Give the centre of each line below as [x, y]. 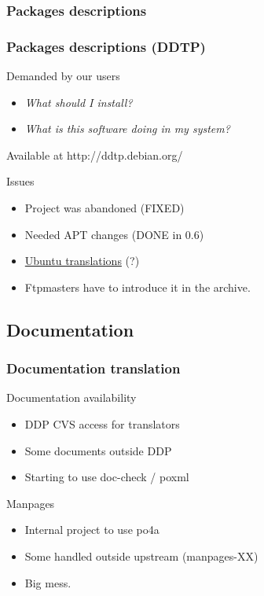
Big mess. [48, 582]
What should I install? [79, 102]
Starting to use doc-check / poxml [107, 477]
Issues [20, 181]
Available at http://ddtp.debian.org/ [95, 155]
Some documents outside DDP [98, 450]
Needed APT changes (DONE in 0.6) [114, 234]
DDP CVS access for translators [102, 424]
